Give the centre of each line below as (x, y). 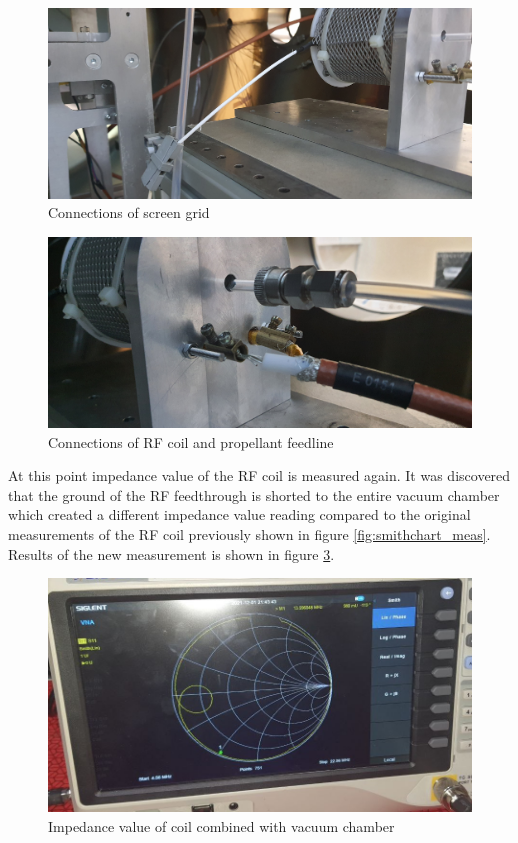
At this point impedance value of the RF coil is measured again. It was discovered (259, 475)
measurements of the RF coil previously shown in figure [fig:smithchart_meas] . (249, 533)
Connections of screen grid (129, 212)
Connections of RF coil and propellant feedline (191, 441)
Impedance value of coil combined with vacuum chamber (221, 825)
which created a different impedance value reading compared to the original (239, 514)
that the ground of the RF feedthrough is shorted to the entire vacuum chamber (254, 494)
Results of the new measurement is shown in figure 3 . (171, 553)
